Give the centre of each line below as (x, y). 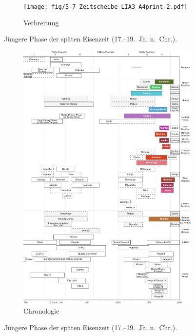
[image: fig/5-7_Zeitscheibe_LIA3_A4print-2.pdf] (106, 7)
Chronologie (41, 310)
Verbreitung (41, 22)
